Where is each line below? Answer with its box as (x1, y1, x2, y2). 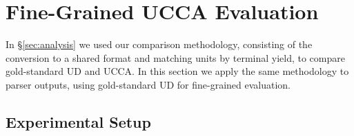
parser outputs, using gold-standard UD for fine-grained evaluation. (6, 77, 291, 91)
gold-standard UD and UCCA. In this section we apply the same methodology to (6, 64, 349, 78)
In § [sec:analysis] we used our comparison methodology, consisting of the (6, 37, 313, 52)
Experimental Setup (6, 111, 151, 132)
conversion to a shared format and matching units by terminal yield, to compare (6, 50, 345, 65)
